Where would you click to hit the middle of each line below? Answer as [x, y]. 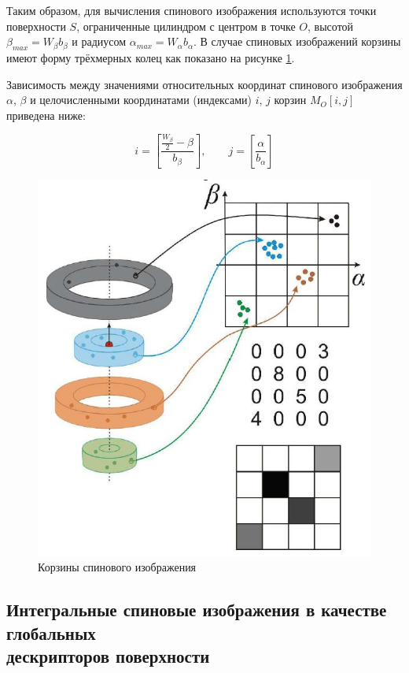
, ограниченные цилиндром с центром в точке [186, 26]
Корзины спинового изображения [117, 567]
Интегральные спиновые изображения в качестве [197, 610]
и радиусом [99, 41]
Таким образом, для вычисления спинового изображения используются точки [192, 10]
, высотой [331, 26]
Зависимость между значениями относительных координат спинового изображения [204, 84]
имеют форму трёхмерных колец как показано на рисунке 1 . [151, 57]
